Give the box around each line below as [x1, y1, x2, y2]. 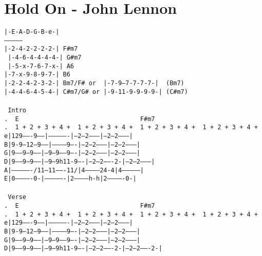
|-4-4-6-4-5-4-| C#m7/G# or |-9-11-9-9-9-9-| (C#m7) [4, 88, 188, 95]
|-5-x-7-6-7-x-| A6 [8, 62, 74, 70]
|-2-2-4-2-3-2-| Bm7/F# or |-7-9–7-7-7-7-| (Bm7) [4, 80, 184, 87]
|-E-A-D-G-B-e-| [4, 28, 60, 36]
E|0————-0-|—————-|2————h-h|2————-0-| [4, 175, 137, 183]
